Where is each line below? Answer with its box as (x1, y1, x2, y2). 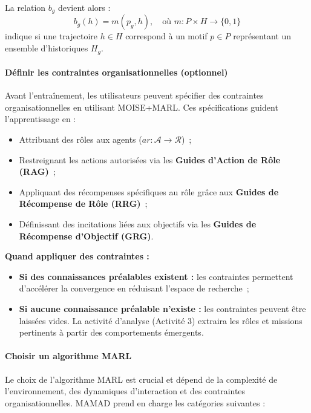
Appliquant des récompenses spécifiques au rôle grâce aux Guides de (19, 185, 279, 198)
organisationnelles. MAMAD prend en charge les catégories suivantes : (5, 396, 266, 409)
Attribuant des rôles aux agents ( (19, 133, 142, 146)
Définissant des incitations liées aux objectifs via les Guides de (19, 218, 257, 230)
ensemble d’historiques (5, 42, 88, 54)
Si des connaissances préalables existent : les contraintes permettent (19, 270, 293, 282)
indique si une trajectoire (5, 30, 98, 42)
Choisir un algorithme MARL (5, 350, 132, 362)
